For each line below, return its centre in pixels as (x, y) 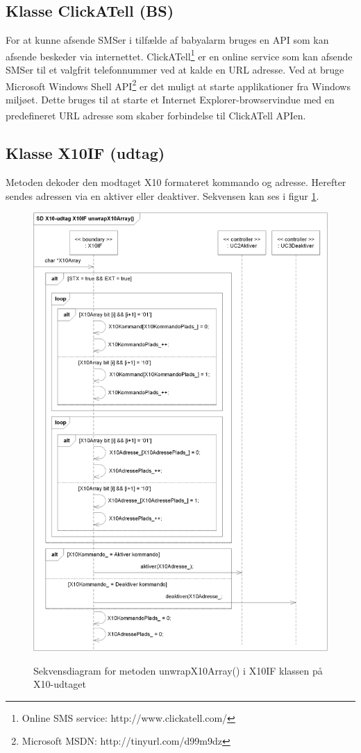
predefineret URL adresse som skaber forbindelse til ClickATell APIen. (156, 116)
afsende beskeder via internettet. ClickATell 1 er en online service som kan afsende (179, 55)
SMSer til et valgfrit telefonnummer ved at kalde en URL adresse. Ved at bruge (175, 70)
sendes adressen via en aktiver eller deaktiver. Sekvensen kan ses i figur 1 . (162, 195)
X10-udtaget (60, 684)
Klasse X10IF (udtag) (85, 153)
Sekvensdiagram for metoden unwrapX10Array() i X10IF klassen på (178, 670)
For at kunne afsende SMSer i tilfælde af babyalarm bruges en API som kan (167, 40)
